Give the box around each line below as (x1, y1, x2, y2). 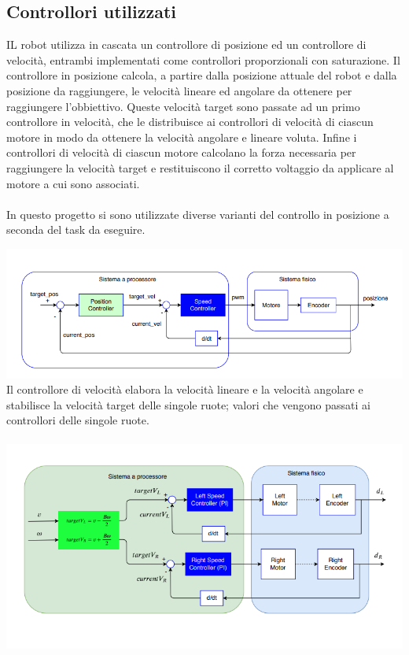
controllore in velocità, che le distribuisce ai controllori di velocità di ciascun (6, 113, 374, 130)
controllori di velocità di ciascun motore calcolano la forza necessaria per (6, 144, 356, 161)
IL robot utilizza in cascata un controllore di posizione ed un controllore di (6, 36, 367, 53)
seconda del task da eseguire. (6, 221, 146, 238)
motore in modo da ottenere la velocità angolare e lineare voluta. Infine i (6, 128, 357, 145)
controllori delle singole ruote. (6, 412, 149, 428)
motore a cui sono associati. (6, 175, 140, 191)
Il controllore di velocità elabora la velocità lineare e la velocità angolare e (6, 381, 363, 398)
